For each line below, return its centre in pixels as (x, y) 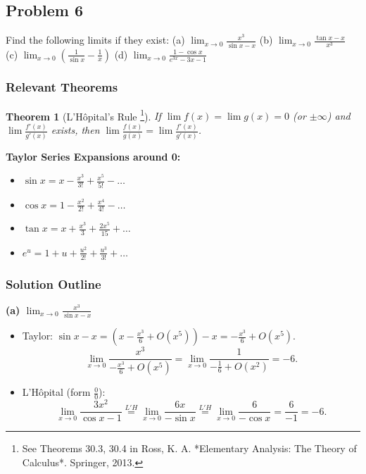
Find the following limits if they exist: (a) (95, 40)
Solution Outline (53, 283)
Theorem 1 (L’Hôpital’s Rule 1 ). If (83, 115)
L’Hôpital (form (56, 392)
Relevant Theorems (62, 87)
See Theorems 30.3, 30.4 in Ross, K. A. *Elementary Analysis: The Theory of (189, 448)
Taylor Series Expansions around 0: (93, 156)
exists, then (75, 130)
